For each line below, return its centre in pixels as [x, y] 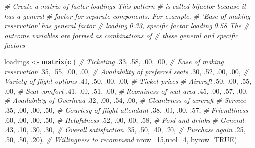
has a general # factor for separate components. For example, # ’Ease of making [127, 16]
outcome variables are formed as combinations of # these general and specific [121, 35]
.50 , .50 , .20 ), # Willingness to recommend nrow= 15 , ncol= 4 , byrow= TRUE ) [121, 139]
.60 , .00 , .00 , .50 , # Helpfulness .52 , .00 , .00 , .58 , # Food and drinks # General [124, 120]
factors [15, 45]
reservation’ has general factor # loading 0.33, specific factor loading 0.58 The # [127, 25]
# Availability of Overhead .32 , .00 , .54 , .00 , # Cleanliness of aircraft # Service [125, 100]
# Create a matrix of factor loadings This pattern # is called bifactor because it [125, 6]
